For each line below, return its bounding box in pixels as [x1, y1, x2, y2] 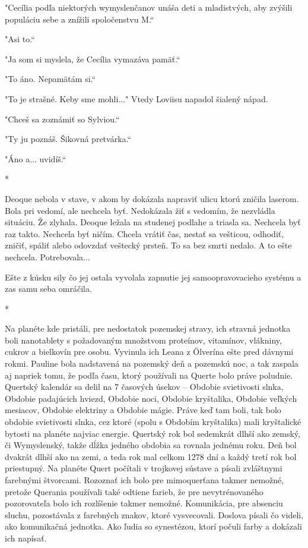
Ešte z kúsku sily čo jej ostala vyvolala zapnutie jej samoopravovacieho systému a [5, 270, 301, 283]
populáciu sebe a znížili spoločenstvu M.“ [5, 12, 154, 25]
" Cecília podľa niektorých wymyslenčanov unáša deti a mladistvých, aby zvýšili [5, 1, 293, 13]
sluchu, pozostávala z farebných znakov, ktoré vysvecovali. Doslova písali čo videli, [5, 508, 304, 521]
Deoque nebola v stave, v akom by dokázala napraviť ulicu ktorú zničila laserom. [5, 192, 299, 204]
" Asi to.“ [5, 33, 35, 45]
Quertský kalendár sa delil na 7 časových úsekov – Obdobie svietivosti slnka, [5, 380, 284, 393]
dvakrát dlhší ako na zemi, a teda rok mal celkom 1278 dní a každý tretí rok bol [5, 450, 297, 462]
